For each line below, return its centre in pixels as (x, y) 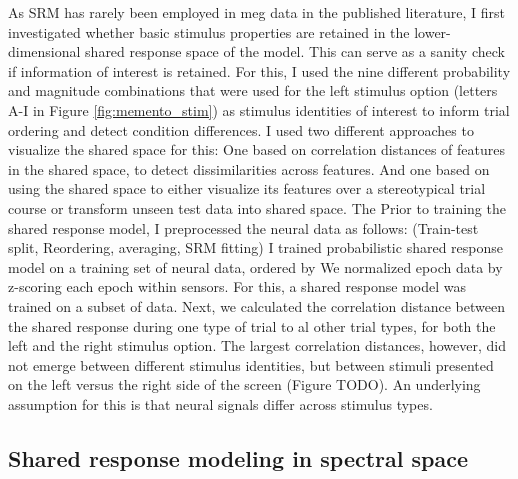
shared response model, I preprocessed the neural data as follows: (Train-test (243, 227)
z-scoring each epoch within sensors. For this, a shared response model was (237, 286)
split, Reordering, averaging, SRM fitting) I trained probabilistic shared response (255, 247)
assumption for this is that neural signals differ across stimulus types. (220, 403)
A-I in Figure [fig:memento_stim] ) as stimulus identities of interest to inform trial (259, 109)
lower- (432, 31)
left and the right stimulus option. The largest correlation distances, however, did (257, 345)
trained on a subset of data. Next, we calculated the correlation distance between (256, 305)
